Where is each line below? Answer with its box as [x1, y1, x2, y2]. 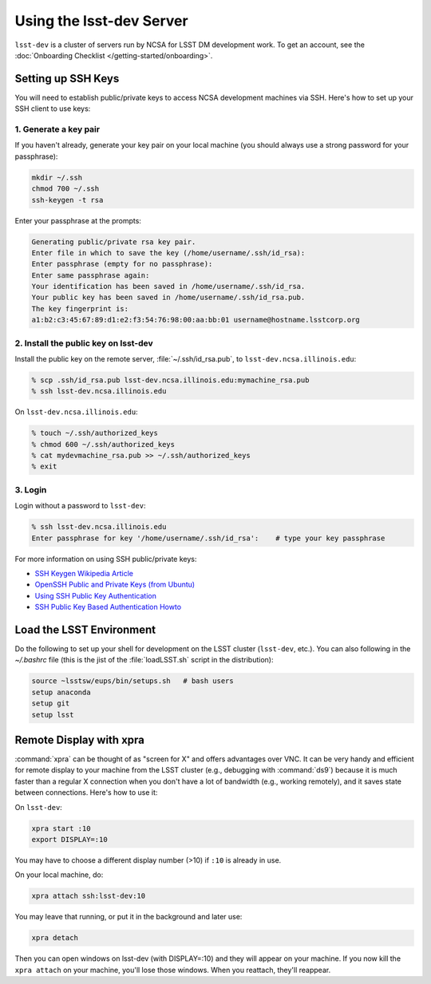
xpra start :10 [31, 824, 91, 833]
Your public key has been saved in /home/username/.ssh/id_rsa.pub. [31, 293, 306, 302]
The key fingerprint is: [31, 304, 129, 313]
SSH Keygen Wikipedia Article [34, 568, 134, 578]
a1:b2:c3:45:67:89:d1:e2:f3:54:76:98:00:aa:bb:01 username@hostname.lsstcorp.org [31, 315, 361, 325]
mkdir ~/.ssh [31, 172, 83, 182]
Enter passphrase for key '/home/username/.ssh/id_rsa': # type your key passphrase [31, 533, 386, 543]
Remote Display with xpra [14, 733, 145, 746]
